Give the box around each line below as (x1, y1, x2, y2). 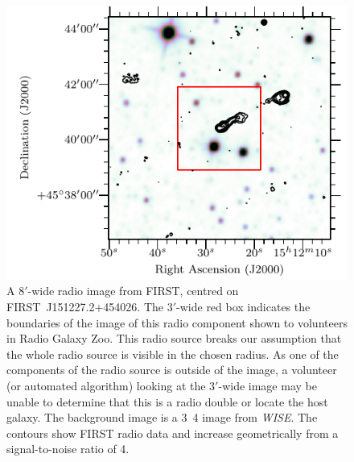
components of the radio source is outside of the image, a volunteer (6, 361, 337, 378)
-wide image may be (218, 377, 317, 394)
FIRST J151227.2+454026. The (6, 298, 164, 315)
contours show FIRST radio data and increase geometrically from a (6, 424, 339, 441)
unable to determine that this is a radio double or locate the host (6, 393, 328, 410)
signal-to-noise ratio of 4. (6, 440, 130, 457)
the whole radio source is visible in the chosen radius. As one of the (6, 345, 339, 362)
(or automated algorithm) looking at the (6, 377, 206, 394)
